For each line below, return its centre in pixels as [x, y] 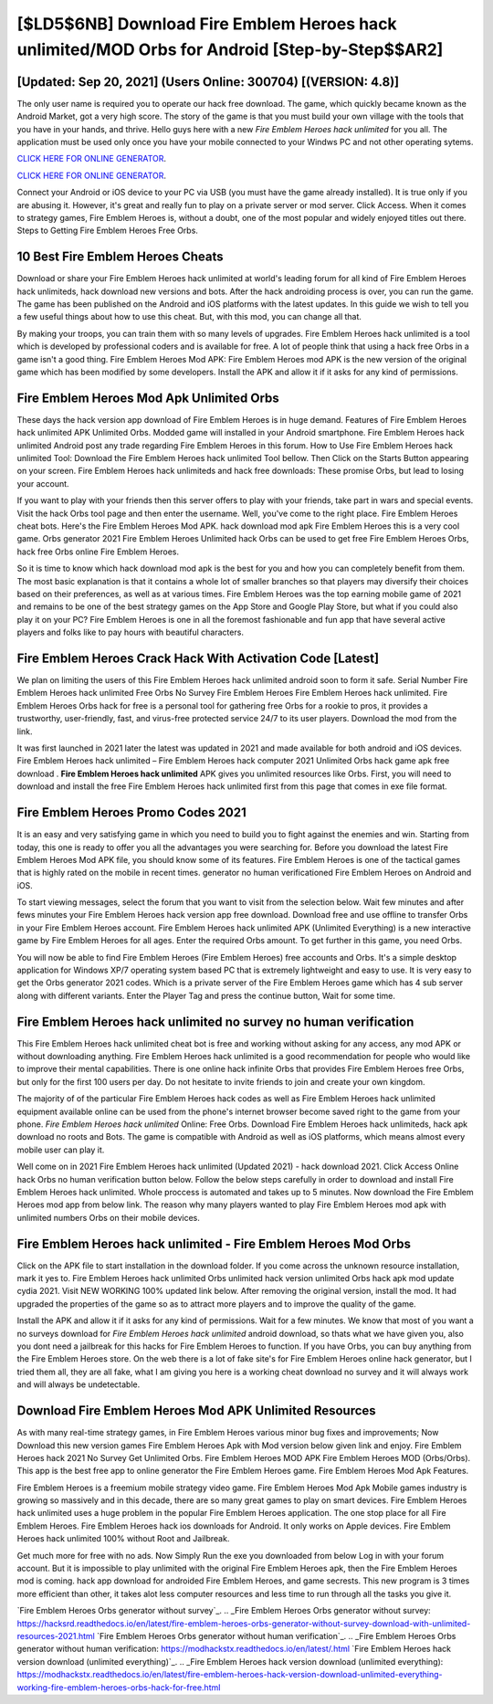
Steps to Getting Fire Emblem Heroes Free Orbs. [107, 231]
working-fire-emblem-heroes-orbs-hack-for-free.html [119, 1687]
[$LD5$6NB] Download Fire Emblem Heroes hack [207, 24]
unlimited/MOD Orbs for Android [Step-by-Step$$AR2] [230, 49]
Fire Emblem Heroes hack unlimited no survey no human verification [215, 1021]
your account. [43, 483]
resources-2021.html [56, 1636]
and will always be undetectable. [79, 1384]
